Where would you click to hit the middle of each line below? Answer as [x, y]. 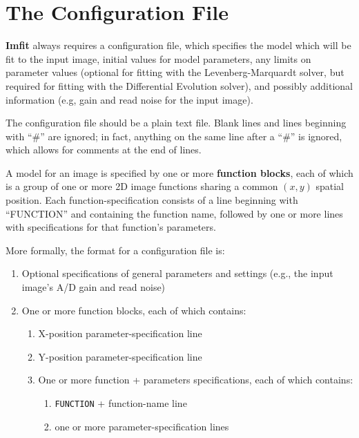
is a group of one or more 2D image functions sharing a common [142, 186]
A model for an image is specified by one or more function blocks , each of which [179, 172]
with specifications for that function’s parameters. [111, 227]
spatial [330, 186]
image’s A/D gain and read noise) [94, 287]
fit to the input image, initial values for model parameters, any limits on [158, 58]
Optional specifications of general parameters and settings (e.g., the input [177, 273]
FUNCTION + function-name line [121, 403]
